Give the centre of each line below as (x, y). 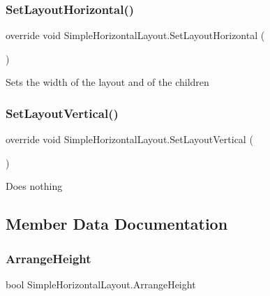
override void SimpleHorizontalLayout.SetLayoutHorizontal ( (135, 35)
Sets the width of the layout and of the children (107, 82)
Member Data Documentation (117, 224)
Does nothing (34, 186)
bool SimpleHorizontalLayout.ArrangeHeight (101, 284)
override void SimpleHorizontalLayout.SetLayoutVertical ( (129, 139)
